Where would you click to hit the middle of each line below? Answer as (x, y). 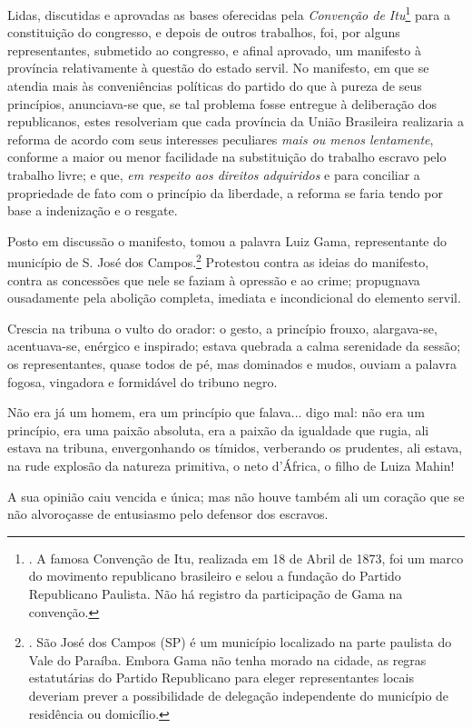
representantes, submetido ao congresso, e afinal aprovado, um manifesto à (214, 50)
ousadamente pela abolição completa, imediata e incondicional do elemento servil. (234, 298)
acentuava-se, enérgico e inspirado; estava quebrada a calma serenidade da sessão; (234, 346)
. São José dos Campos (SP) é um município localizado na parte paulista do (240, 642)
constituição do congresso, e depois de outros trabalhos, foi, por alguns (204, 32)
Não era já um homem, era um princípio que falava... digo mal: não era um (216, 412)
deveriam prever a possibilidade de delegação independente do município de (239, 695)
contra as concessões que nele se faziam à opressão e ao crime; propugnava (214, 279)
